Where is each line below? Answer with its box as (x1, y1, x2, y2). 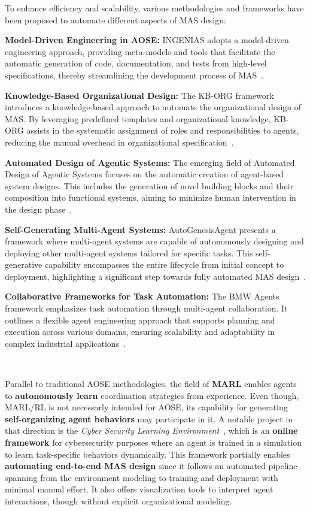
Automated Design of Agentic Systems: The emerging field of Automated (5, 156, 295, 168)
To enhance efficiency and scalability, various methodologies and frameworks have (5, 2, 304, 14)
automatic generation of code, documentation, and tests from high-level (5, 57, 267, 69)
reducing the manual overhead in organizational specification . (5, 135, 234, 148)
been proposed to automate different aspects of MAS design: (5, 13, 226, 26)
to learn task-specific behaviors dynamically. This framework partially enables (5, 447, 290, 460)
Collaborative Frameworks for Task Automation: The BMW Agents (5, 290, 279, 303)
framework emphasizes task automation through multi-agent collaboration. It (5, 302, 288, 315)
